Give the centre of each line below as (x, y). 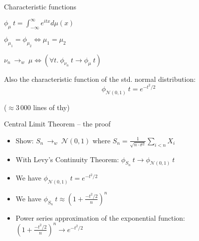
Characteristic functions (40, 6)
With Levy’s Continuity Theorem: (67, 159)
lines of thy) (51, 107)
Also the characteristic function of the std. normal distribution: (100, 79)
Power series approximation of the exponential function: (100, 217)
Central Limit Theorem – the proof (57, 124)
